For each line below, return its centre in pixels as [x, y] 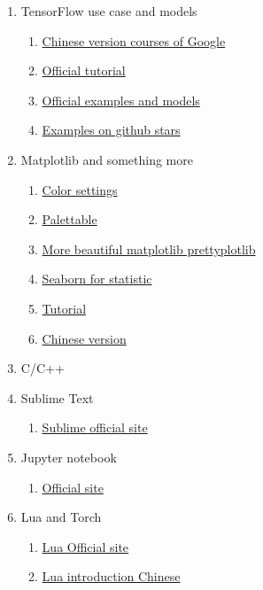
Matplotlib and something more [107, 159]
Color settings [80, 189]
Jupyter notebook [69, 457]
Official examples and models [121, 100]
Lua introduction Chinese [111, 576]
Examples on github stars [111, 130]
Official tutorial [84, 70]
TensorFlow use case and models [109, 11]
